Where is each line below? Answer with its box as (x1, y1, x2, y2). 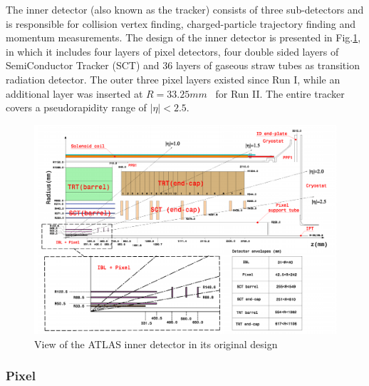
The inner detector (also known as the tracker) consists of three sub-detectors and (6, 2, 364, 16)
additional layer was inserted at (6, 86, 143, 101)
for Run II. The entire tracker (215, 86, 345, 101)
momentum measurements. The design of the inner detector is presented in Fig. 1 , (6, 30, 361, 45)
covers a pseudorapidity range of (6, 100, 147, 115)
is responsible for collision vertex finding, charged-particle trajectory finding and (6, 16, 356, 31)
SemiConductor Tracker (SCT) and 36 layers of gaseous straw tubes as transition (6, 58, 360, 73)
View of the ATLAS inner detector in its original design (34, 336, 278, 351)
